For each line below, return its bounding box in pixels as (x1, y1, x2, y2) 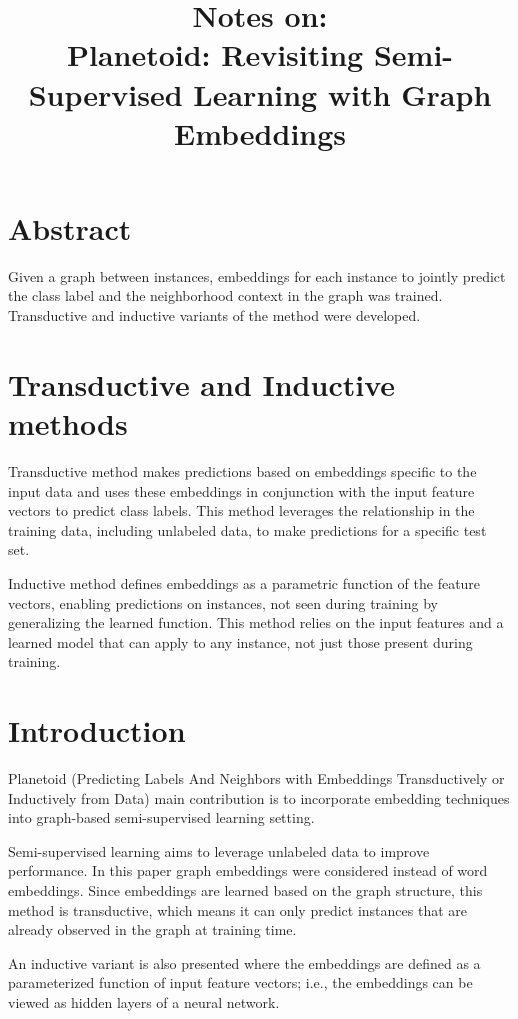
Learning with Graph (193, 73, 492, 114)
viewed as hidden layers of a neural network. (8, 991, 280, 1012)
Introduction (8, 710, 186, 751)
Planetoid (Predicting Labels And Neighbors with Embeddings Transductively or (8, 768, 505, 789)
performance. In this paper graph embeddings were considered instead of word (8, 860, 488, 881)
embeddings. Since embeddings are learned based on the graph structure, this (8, 880, 483, 900)
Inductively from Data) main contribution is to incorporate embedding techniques (8, 787, 510, 808)
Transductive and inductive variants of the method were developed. (8, 305, 421, 326)
